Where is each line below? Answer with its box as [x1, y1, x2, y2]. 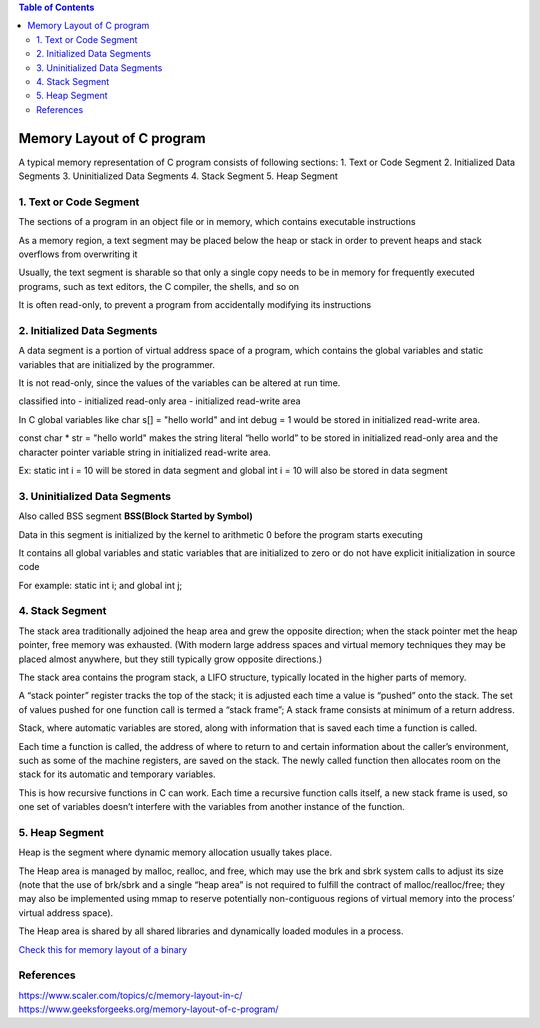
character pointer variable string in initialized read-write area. [18, 446, 272, 458]
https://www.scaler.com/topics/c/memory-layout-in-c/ [18, 989, 243, 1001]
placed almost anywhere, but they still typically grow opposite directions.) [18, 653, 323, 665]
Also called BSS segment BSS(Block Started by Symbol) [18, 510, 254, 522]
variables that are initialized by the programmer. [18, 358, 215, 370]
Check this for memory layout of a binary [18, 943, 188, 955]
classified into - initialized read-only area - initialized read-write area [18, 395, 301, 407]
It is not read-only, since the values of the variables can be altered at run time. [18, 377, 341, 389]
